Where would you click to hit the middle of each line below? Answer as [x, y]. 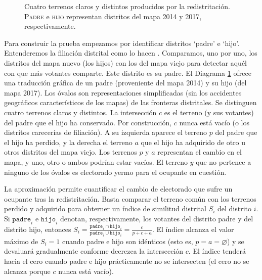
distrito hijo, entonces [38, 229]
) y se [235, 241]
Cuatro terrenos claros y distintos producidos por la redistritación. [127, 6]
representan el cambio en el [200, 152]
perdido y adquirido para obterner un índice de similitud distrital [105, 208]
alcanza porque [27, 271]
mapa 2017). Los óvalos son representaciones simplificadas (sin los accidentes [123, 92]
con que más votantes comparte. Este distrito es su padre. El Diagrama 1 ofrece [128, 73]
